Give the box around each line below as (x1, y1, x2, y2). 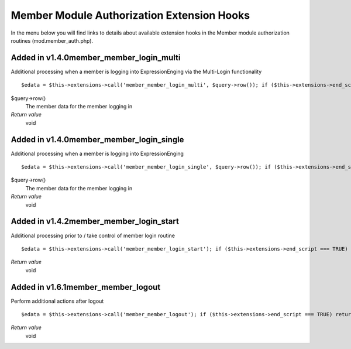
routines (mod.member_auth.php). (11, 37, 94, 44)
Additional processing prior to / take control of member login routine (11, 232, 175, 239)
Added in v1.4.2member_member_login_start (11, 217, 180, 227)
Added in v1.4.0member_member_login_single (11, 135, 184, 145)
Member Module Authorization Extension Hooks (11, 9, 250, 22)
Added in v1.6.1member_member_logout (11, 282, 161, 292)
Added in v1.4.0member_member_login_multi (11, 53, 181, 63)
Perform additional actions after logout (11, 297, 104, 304)
